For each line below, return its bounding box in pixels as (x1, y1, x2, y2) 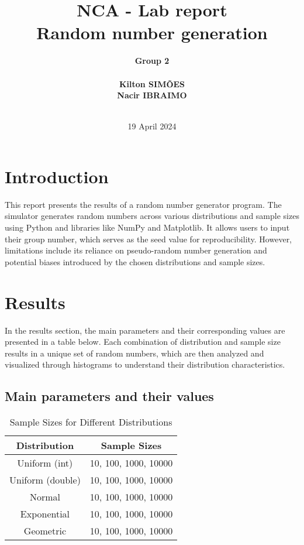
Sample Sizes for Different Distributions (9, 415, 172, 429)
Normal (29, 490, 60, 504)
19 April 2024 (127, 120, 177, 132)
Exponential (20, 507, 70, 521)
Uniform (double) (9, 473, 81, 487)
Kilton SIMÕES (119, 77, 185, 90)
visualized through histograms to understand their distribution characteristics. (5, 358, 285, 371)
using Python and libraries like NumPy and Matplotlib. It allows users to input (5, 221, 290, 233)
